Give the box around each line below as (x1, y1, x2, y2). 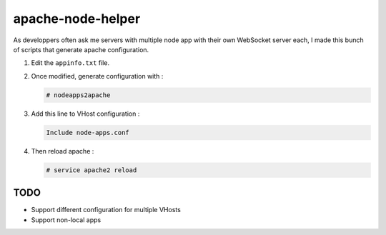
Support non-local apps (31, 215, 102, 224)
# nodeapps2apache (46, 91, 111, 99)
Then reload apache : (31, 146, 94, 155)
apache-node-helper (13, 11, 141, 26)
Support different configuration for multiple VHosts (31, 206, 182, 214)
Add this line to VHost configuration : (31, 109, 140, 118)
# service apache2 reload (46, 166, 137, 174)
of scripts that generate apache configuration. (13, 45, 149, 54)
